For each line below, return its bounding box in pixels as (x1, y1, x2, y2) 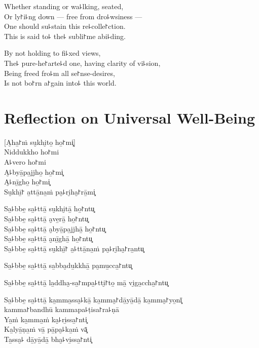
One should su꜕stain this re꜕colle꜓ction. (4, 21, 126, 31)
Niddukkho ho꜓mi (4, 146, 59, 157)
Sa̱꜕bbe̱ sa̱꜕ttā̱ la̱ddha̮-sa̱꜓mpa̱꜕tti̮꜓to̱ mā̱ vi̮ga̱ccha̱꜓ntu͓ (4, 277, 168, 287)
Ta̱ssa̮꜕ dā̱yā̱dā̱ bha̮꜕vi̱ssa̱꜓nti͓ (4, 333, 92, 344)
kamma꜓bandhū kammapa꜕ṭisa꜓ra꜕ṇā (4, 304, 119, 315)
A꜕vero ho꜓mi (4, 157, 46, 167)
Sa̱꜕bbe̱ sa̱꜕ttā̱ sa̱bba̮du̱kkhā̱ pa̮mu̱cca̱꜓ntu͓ (4, 260, 132, 270)
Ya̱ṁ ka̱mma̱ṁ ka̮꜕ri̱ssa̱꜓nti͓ (4, 314, 87, 324)
